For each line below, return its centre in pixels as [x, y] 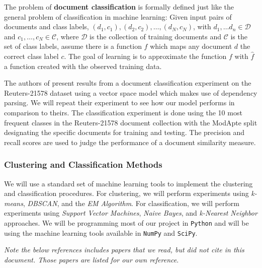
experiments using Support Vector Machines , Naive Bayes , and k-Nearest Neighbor [131, 213]
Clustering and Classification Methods [83, 164]
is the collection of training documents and [155, 36]
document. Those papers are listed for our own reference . [92, 259]
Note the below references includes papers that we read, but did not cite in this [124, 250]
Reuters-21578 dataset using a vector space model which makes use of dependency [131, 92]
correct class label [31, 56]
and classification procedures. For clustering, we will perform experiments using [126, 193]
